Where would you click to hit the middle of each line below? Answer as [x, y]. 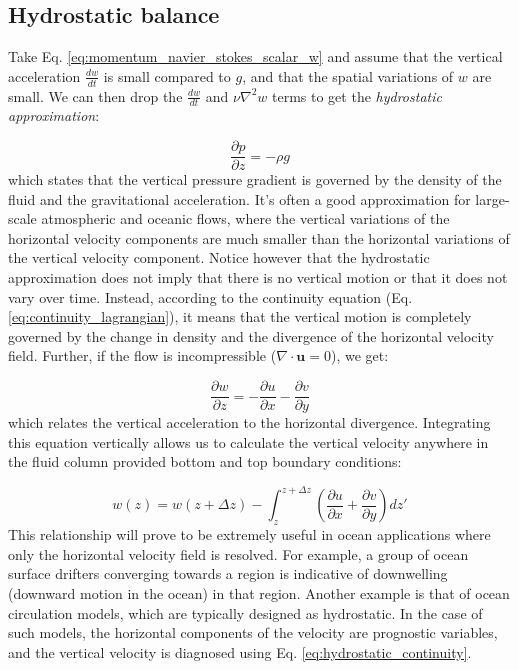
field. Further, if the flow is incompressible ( [142, 355]
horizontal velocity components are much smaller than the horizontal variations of [259, 237]
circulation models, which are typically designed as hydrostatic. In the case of [245, 612]
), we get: [359, 355]
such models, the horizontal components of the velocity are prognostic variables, [253, 632]
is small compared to [167, 75]
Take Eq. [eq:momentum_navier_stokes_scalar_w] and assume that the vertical [255, 56]
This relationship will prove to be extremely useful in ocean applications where [249, 534]
